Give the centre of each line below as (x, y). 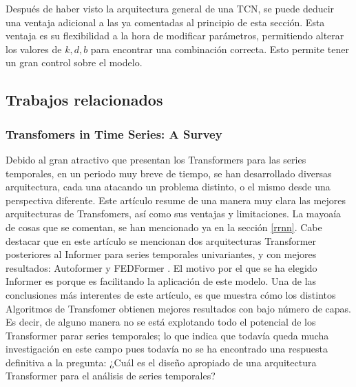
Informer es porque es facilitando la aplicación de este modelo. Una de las (161, 281)
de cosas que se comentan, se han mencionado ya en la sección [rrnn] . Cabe (164, 227)
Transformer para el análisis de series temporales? (111, 376)
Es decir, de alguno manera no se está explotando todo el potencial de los (161, 322)
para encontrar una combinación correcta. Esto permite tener (220, 49)
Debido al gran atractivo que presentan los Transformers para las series (156, 159)
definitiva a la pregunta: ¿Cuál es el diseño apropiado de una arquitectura (161, 362)
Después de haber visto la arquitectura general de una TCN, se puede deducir (170, 8)
